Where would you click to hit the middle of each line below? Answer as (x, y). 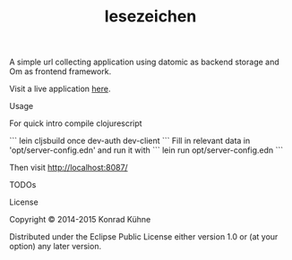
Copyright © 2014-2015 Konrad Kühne (80, 220)
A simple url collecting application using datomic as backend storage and (144, 62)
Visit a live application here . (60, 89)
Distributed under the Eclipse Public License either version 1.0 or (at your (144, 237)
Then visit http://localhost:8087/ (69, 168)
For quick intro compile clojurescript (76, 123)
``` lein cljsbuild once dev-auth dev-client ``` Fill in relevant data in (130, 141)
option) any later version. (55, 247)
